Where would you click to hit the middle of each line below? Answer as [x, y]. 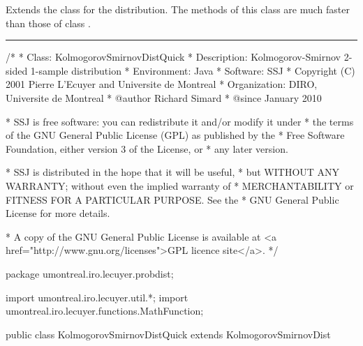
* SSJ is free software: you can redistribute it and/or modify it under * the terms [180, 121]
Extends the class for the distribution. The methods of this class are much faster [178, 9]
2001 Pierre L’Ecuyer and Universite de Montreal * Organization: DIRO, [162, 84]
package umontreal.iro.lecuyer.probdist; [90, 273]
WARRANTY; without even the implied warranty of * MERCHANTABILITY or [180, 185]
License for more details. [58, 213]
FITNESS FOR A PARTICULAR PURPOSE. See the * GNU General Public [172, 199]
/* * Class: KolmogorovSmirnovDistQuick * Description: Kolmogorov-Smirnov [173, 57]
